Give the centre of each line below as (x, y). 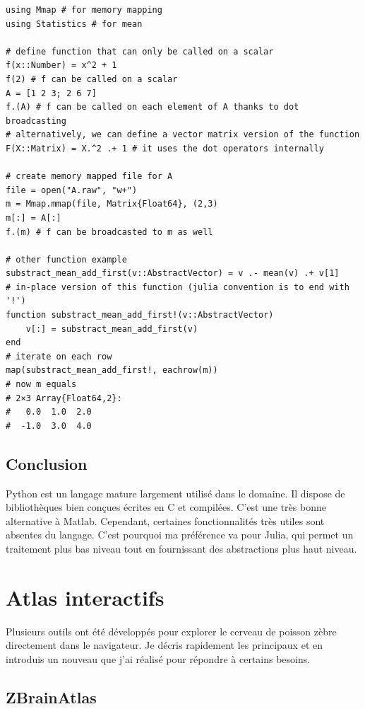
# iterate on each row (59, 356)
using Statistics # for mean (74, 24)
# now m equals (41, 385)
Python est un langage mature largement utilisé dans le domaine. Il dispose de (175, 493)
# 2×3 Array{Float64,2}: (64, 398)
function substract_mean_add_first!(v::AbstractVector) (140, 315)
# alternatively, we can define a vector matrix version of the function (183, 135)
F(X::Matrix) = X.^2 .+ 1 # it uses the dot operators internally (165, 148)
